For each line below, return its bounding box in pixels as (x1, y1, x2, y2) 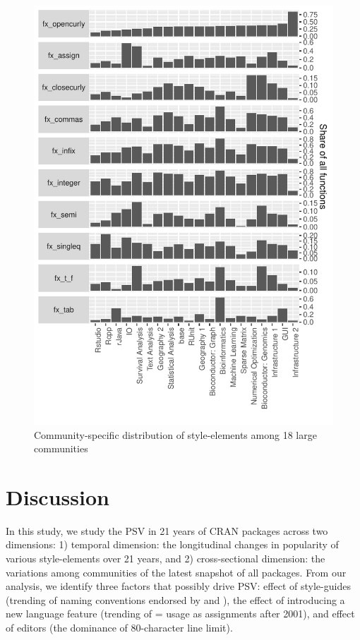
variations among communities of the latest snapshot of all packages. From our (6, 564, 347, 579)
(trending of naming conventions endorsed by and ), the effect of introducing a (6, 592, 345, 607)
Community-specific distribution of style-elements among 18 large (34, 427, 317, 442)
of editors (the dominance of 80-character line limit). (6, 620, 233, 634)
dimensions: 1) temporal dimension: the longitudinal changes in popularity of (6, 537, 339, 552)
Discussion (6, 482, 109, 511)
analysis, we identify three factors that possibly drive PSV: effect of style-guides (6, 579, 351, 593)
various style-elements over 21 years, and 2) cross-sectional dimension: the (6, 551, 325, 566)
